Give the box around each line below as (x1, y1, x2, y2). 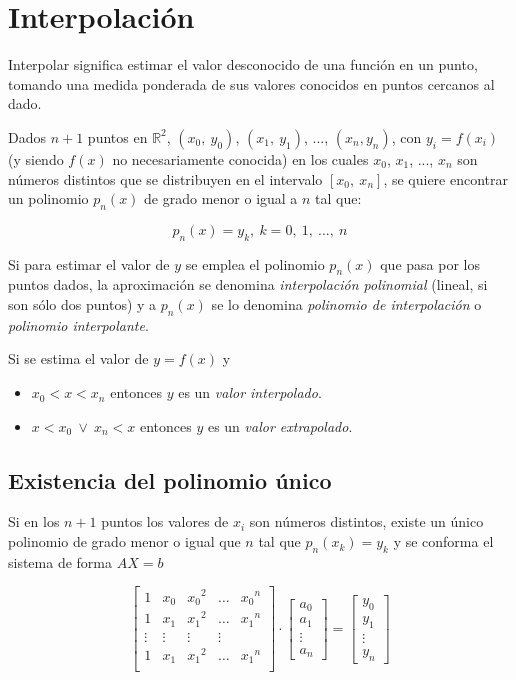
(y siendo (8, 148, 64, 169)
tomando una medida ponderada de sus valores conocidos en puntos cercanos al (8, 73, 495, 94)
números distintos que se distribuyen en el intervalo (8, 168, 323, 189)
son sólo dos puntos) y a (8, 294, 157, 315)
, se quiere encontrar (383, 168, 509, 189)
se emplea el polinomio (185, 253, 325, 274)
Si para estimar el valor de (8, 253, 170, 274)
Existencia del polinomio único (8, 464, 332, 495)
